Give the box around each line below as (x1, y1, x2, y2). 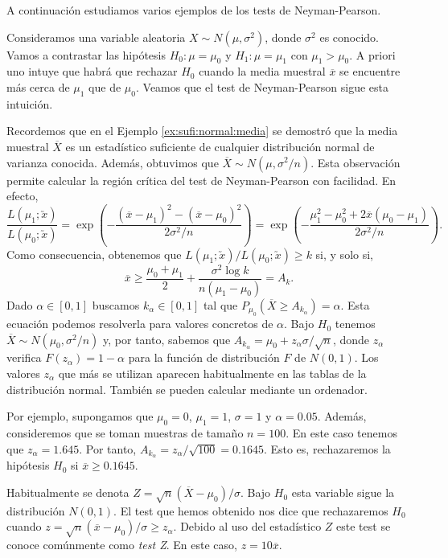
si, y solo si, (315, 245, 373, 262)
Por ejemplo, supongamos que (6, 408, 154, 425)
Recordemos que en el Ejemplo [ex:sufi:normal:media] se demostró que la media (6, 122, 398, 139)
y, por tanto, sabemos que (103, 330, 231, 347)
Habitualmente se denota (6, 484, 129, 501)
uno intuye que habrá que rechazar (6, 63, 178, 80)
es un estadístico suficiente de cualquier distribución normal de (65, 137, 375, 154)
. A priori (349, 46, 396, 63)
